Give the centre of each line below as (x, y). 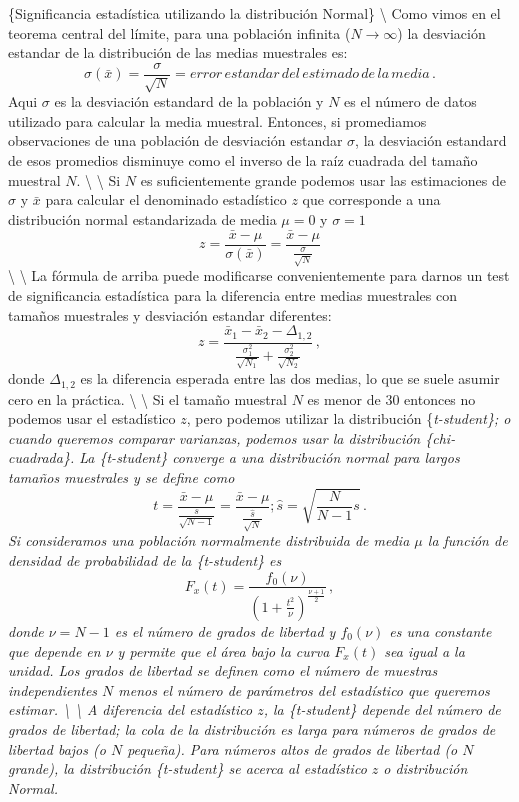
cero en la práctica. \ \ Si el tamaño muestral (147, 398)
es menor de (344, 398)
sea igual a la (424, 650)
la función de (467, 540)
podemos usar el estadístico (92, 418)
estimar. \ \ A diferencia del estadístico (130, 709)
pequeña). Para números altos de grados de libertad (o (292, 748)
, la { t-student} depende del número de (382, 709)
